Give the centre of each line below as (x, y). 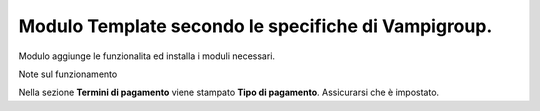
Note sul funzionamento (68, 74)
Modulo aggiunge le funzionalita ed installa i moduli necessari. (146, 56)
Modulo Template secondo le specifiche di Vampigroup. (255, 26)
